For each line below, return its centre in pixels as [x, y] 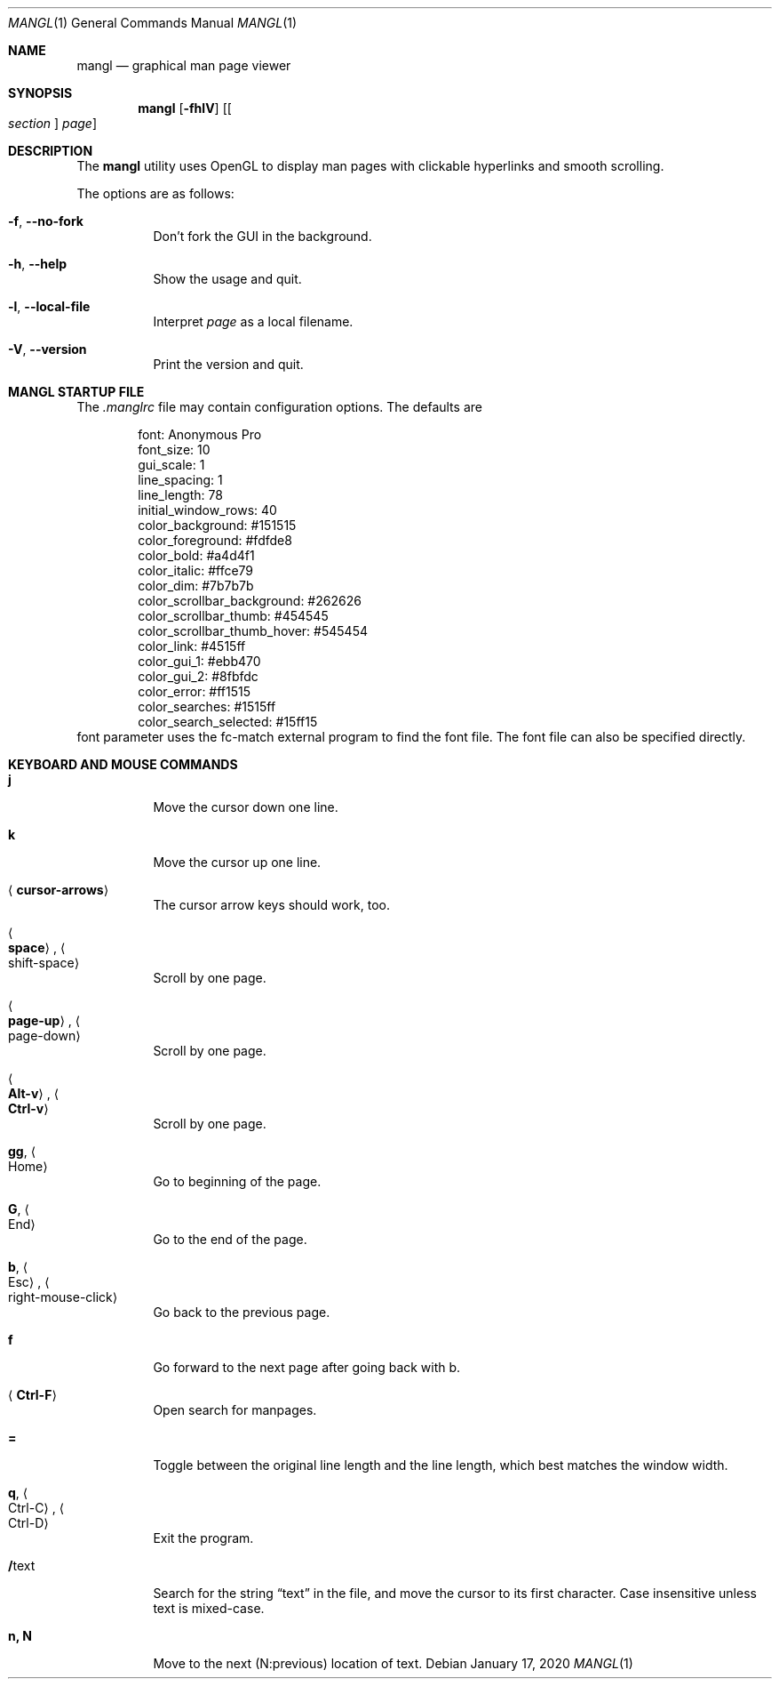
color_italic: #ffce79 [196, 570]
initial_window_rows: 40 [207, 510]
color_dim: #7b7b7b [196, 586]
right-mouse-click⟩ [63, 1297]
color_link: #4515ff [192, 646]
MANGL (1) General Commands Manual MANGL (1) [153, 23]
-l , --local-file [49, 306]
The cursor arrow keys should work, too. [271, 905]
